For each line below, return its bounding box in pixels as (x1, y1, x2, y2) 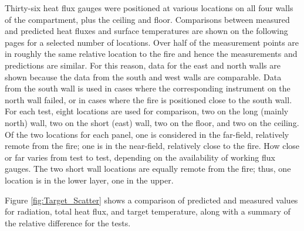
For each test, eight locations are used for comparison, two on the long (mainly (5, 105, 289, 117)
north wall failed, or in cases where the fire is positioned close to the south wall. (5, 93, 292, 106)
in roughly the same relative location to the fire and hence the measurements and (5, 47, 298, 60)
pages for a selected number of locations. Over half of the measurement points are (5, 36, 299, 48)
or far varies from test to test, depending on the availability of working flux (5, 151, 275, 163)
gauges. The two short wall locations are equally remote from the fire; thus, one (5, 162, 291, 175)
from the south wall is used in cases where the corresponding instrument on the (5, 82, 291, 94)
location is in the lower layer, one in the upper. (5, 174, 174, 186)
